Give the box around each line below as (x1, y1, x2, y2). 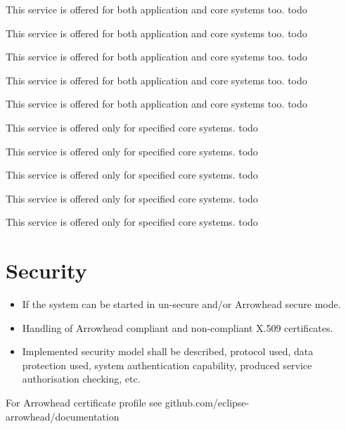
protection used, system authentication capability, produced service (22, 357, 312, 372)
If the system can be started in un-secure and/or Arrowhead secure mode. (22, 297, 341, 312)
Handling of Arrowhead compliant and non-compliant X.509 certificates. (22, 320, 333, 335)
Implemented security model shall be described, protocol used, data (22, 344, 314, 359)
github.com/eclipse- (165, 395, 250, 410)
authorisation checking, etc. (22, 371, 141, 386)
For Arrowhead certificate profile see (6, 395, 162, 410)
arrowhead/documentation (6, 409, 120, 423)
